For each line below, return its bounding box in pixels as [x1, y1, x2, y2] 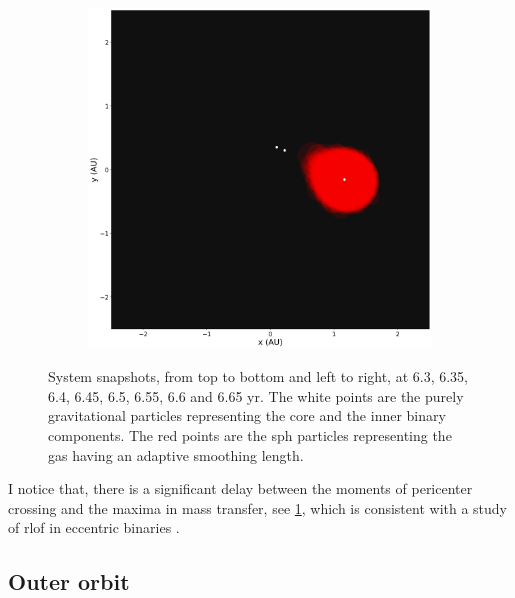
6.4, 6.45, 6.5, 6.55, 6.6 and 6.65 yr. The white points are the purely [48, 385, 464, 406]
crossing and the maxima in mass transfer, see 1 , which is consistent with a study [8, 497, 508, 518]
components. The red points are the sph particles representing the [48, 425, 452, 446]
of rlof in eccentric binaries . [8, 517, 180, 538]
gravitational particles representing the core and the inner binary [48, 405, 446, 426]
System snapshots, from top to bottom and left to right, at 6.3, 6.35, [48, 366, 469, 387]
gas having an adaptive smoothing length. [48, 444, 304, 465]
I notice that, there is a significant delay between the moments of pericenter [8, 478, 473, 499]
